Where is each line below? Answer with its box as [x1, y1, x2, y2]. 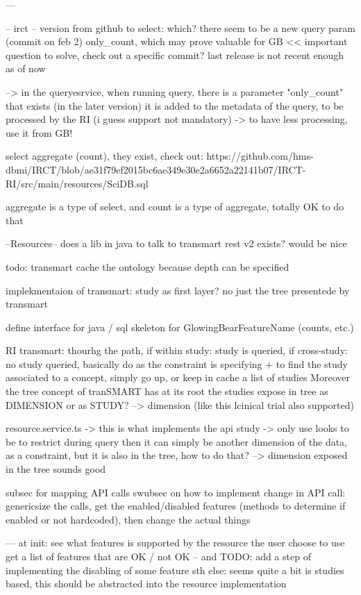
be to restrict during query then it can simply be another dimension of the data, [6, 434, 348, 449]
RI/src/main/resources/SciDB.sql [6, 176, 149, 190]
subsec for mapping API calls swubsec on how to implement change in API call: [6, 485, 346, 499]
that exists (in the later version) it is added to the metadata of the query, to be [6, 98, 344, 112]
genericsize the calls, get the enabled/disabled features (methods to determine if [6, 498, 346, 513]
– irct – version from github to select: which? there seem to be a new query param [6, 20, 356, 35]
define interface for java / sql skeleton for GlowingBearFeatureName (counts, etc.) [6, 319, 354, 334]
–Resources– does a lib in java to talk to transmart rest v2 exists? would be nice [6, 236, 347, 251]
